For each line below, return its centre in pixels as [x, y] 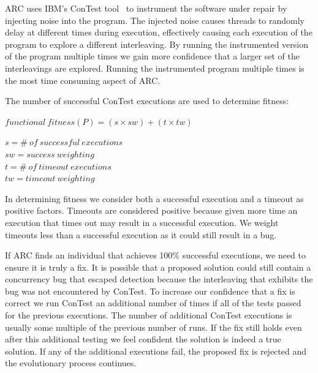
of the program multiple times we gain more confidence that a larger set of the [152, 56]
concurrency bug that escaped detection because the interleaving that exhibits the [159, 279]
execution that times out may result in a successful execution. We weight [142, 222]
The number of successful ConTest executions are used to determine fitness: [147, 101]
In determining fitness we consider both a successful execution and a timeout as [154, 198]
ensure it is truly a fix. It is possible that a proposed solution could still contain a [158, 267]
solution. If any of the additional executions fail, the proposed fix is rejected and [156, 351]
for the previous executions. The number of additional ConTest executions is [149, 315]
